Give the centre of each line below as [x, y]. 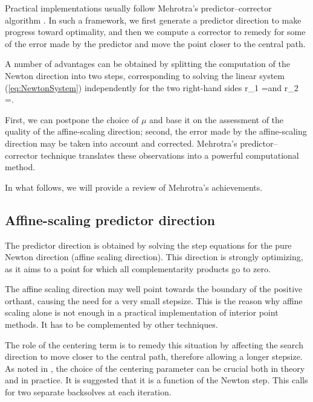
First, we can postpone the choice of [72, 119]
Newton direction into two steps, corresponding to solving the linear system [145, 75]
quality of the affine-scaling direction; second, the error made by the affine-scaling [156, 131]
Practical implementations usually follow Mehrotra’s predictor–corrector [138, 8]
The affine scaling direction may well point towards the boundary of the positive [154, 289]
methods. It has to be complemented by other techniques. [111, 324]
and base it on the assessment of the [217, 119]
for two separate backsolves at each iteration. [88, 392]
